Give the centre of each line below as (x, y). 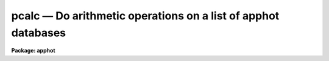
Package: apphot (33, 51)
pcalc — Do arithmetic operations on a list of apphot (145, 16)
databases (39, 33)
